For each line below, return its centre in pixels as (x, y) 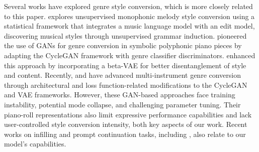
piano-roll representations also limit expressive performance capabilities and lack (128, 114)
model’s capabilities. (35, 144)
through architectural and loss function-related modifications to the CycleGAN (126, 85)
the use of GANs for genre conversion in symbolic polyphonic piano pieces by (123, 45)
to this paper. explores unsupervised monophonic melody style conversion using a (129, 16)
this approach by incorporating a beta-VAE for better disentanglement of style (125, 65)
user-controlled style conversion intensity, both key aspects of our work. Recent (126, 124)
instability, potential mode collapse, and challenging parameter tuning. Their (122, 104)
